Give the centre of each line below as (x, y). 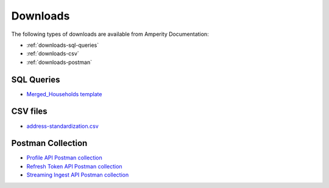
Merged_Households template (64, 94)
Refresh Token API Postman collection (74, 166)
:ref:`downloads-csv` (53, 54)
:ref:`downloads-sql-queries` (63, 45)
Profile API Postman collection (65, 158)
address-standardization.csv (62, 126)
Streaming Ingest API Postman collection (78, 175)
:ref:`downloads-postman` (59, 62)
